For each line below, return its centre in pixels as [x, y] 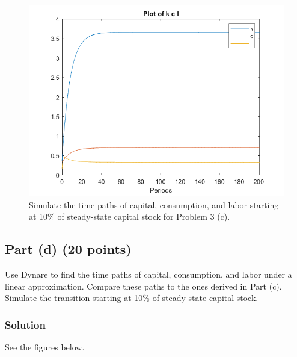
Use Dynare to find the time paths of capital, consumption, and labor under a [148, 274]
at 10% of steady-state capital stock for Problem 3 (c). [130, 216]
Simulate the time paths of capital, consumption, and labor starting [154, 204]
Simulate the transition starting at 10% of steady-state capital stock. [132, 298]
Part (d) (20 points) [68, 249]
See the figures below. [45, 346]
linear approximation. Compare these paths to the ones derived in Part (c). [143, 286]
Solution [25, 324]
